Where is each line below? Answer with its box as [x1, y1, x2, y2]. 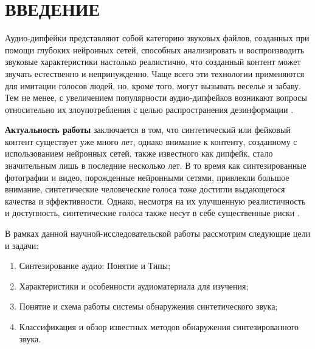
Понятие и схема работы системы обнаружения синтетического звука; [19, 300, 278, 313]
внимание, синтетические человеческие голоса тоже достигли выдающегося [5, 183, 285, 195]
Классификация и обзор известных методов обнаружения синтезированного [19, 320, 299, 333]
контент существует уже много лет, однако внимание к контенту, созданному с [5, 135, 297, 147]
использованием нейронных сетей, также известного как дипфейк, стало [5, 147, 273, 160]
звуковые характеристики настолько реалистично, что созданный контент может [5, 55, 301, 68]
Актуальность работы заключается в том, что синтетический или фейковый [5, 123, 291, 136]
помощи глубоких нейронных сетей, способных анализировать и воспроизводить [5, 43, 305, 56]
